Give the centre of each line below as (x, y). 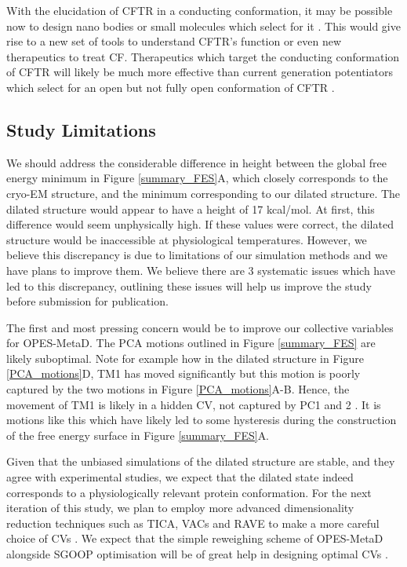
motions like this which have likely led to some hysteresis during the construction (202, 420)
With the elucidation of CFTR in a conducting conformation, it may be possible (200, 10)
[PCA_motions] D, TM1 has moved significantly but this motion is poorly (184, 373)
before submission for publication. (87, 301)
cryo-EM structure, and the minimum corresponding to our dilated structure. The (203, 193)
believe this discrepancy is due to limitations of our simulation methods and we (197, 255)
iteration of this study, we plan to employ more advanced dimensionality (180, 508)
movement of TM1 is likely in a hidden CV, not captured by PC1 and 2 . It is (194, 404)
